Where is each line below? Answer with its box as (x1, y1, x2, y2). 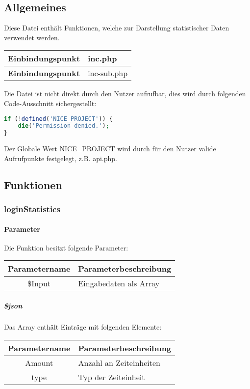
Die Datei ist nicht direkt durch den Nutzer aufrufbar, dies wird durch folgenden (4, 88, 246, 99)
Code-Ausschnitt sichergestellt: (4, 98, 97, 108)
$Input (27, 278, 51, 289)
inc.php (88, 53, 117, 64)
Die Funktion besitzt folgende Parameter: (4, 242, 128, 252)
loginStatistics (4, 203, 60, 215)
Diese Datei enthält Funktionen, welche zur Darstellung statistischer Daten (4, 23, 229, 33)
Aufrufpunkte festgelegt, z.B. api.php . (4, 153, 117, 163)
